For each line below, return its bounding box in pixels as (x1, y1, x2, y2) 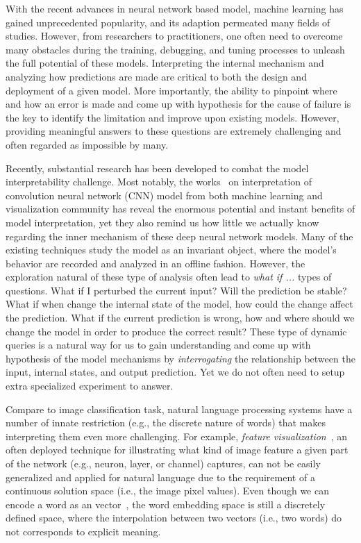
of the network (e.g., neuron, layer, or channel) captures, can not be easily (6, 456, 321, 470)
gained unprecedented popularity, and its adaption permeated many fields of (6, 15, 330, 29)
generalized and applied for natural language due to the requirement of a (6, 469, 315, 484)
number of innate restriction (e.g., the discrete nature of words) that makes (6, 415, 326, 430)
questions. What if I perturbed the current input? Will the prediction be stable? (6, 283, 347, 297)
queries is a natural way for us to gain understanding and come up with (6, 337, 311, 352)
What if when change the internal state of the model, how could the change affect (6, 296, 353, 311)
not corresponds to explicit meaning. (6, 524, 161, 538)
